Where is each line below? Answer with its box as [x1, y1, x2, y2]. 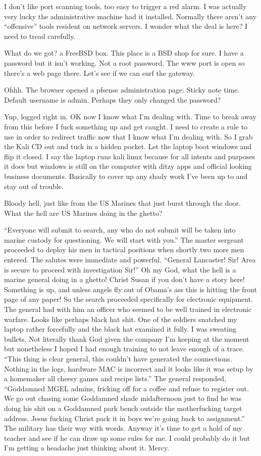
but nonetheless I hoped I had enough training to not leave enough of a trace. [4, 343, 244, 354]
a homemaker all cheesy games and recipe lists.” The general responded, [4, 373, 226, 384]
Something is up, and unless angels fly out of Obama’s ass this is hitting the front [4, 284, 257, 294]
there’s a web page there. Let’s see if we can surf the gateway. [4, 67, 195, 78]
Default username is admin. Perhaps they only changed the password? [4, 94, 221, 105]
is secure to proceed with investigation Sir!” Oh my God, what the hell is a [4, 264, 236, 275]
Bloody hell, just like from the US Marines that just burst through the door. [4, 198, 241, 208]
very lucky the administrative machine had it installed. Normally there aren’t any [4, 11, 257, 21]
